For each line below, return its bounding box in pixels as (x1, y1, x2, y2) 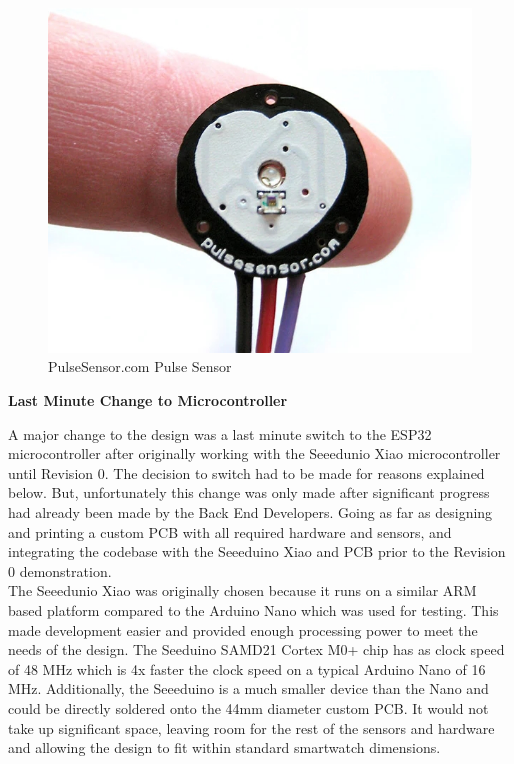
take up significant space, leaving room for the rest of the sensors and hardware (8, 717, 495, 738)
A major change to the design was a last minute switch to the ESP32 (8, 423, 432, 444)
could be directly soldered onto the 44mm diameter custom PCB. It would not (8, 697, 489, 718)
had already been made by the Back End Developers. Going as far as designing (8, 502, 493, 522)
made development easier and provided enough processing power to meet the (8, 619, 478, 640)
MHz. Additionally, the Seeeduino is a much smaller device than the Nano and (8, 678, 489, 699)
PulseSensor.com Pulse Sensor (48, 356, 232, 377)
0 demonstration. (8, 560, 112, 581)
